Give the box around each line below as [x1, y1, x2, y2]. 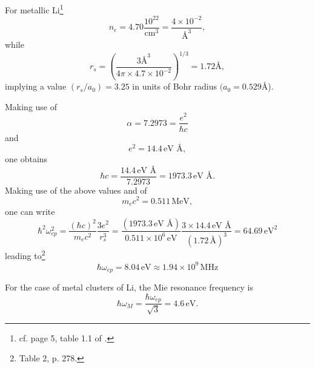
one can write [5, 205, 55, 217]
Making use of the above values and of [5, 183, 147, 196]
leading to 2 [5, 247, 45, 261]
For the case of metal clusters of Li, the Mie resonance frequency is [5, 281, 253, 294]
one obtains [5, 153, 48, 165]
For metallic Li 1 [5, 2, 64, 16]
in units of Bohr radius [132, 80, 217, 93]
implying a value [5, 80, 67, 93]
